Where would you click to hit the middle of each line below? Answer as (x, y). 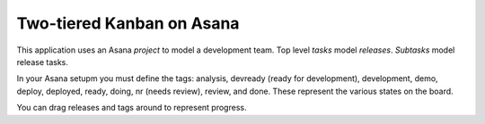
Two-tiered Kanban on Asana (128, 23)
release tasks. (43, 62)
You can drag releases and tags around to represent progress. (132, 108)
